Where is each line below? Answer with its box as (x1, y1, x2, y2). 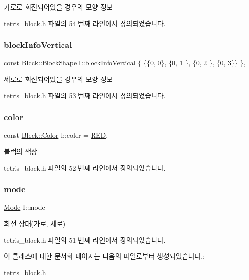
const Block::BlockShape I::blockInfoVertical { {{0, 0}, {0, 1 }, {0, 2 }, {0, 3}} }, (4, 58, 246, 68)
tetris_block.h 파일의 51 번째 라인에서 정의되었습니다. (4, 234, 166, 245)
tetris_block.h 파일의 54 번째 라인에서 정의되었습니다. (4, 18, 166, 28)
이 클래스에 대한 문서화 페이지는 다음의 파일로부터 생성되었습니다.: (4, 251, 204, 261)
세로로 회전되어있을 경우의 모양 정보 (4, 74, 113, 84)
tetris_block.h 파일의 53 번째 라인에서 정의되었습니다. (4, 90, 166, 100)
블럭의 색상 (4, 146, 38, 156)
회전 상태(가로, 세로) (4, 218, 66, 228)
